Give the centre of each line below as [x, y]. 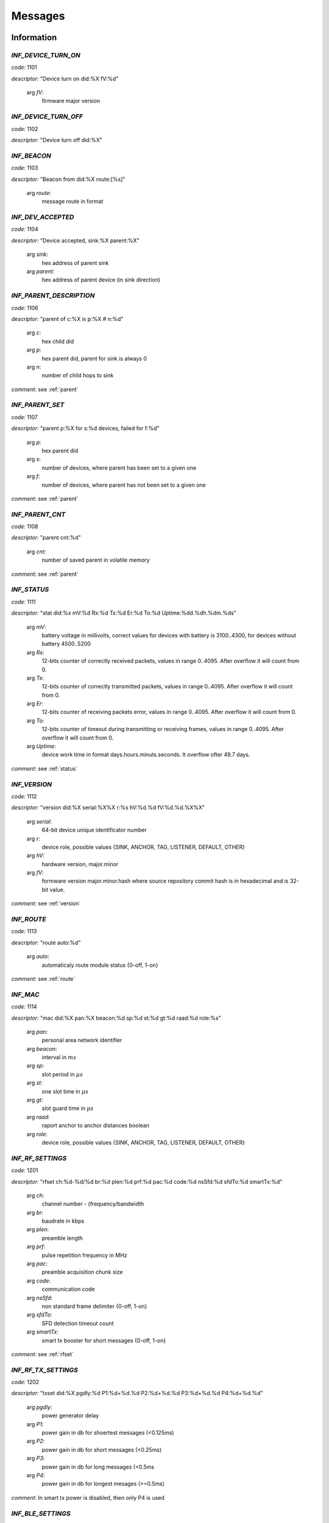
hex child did [58, 341]
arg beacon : [42, 1048]
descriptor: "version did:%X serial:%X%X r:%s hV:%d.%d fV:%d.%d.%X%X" [108, 808]
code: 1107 [24, 417]
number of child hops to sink [78, 375]
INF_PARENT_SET [38, 405]
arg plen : [37, 1229]
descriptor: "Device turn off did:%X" [57, 140]
